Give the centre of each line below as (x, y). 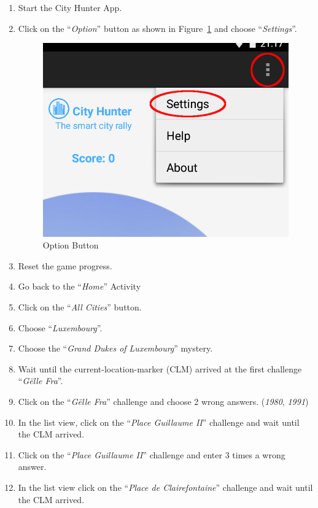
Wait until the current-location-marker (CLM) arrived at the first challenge (160, 368)
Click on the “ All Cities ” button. (80, 307)
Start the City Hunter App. (70, 7)
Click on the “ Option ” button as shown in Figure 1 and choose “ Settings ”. (157, 28)
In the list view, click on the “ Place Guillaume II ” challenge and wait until (159, 422)
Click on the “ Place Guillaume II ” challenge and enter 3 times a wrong (152, 454)
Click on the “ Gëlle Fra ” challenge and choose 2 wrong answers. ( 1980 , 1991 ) (163, 402)
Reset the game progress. (65, 265)
